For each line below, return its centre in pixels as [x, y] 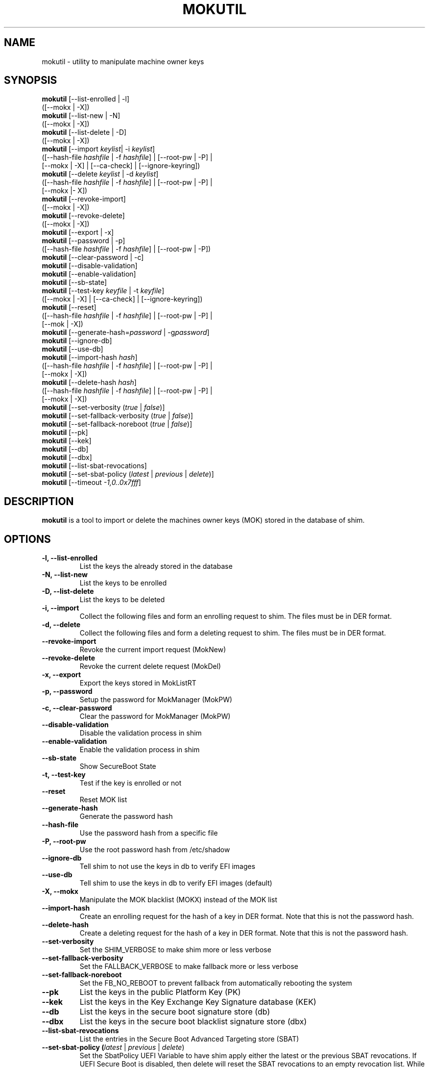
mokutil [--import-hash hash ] [90, 357]
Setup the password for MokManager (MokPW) [156, 700]
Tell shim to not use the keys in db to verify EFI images [167, 866]
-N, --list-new [65, 575]
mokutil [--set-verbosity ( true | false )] [103, 407]
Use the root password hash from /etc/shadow [155, 850]
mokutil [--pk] [65, 432]
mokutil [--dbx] [67, 458]
